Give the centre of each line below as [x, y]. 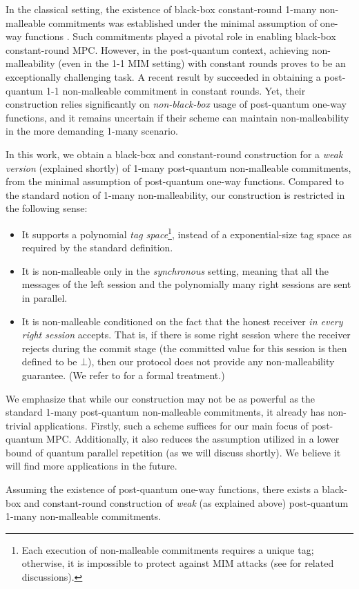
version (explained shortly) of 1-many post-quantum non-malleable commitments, [178, 167]
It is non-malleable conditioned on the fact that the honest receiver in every [182, 321]
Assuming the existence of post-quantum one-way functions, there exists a [162, 489]
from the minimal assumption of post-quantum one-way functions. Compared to [175, 181]
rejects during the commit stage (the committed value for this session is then [184, 348]
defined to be [49, 361]
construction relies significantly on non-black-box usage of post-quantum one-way [176, 104]
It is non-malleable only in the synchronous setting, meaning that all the [175, 270]
